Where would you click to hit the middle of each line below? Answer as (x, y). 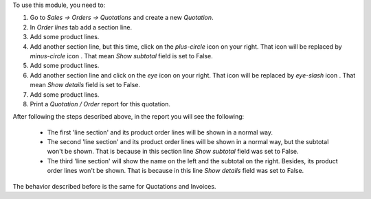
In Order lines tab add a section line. (81, 27)
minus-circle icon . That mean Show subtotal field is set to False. (121, 56)
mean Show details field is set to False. (85, 85)
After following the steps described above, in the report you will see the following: (128, 117)
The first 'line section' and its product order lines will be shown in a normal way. (160, 132)
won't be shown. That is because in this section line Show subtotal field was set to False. (173, 152)
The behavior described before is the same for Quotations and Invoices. (114, 186)
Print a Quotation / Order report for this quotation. (100, 104)
